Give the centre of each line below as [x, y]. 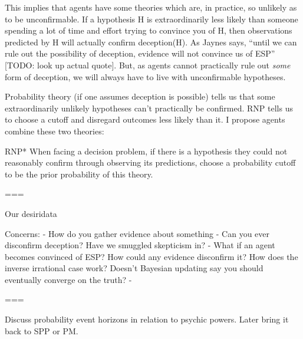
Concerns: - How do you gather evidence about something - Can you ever [137, 233]
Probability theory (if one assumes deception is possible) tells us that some [140, 96]
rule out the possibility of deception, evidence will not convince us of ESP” [140, 53]
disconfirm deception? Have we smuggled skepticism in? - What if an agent [140, 245]
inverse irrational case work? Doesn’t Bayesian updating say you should [134, 268]
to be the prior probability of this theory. [79, 174]
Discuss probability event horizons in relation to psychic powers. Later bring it [147, 319]
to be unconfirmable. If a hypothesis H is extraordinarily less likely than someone [151, 19]
